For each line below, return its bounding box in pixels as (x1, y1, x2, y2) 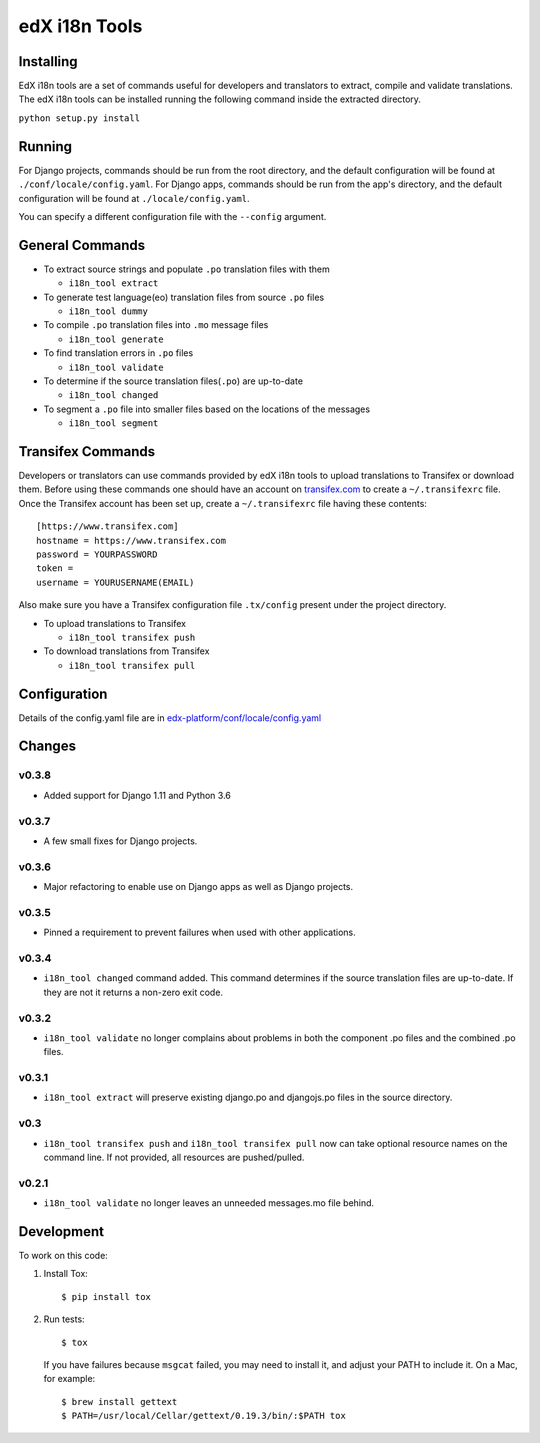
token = (36, 563, 74, 574)
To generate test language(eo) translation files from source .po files (43, 291, 325, 303)
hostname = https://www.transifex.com (36, 535, 227, 546)
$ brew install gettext (61, 1396, 178, 1407)
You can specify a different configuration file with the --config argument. (18, 210, 327, 222)
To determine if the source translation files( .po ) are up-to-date (43, 375, 304, 387)
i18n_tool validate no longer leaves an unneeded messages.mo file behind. (43, 1197, 375, 1209)
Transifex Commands (18, 443, 155, 460)
